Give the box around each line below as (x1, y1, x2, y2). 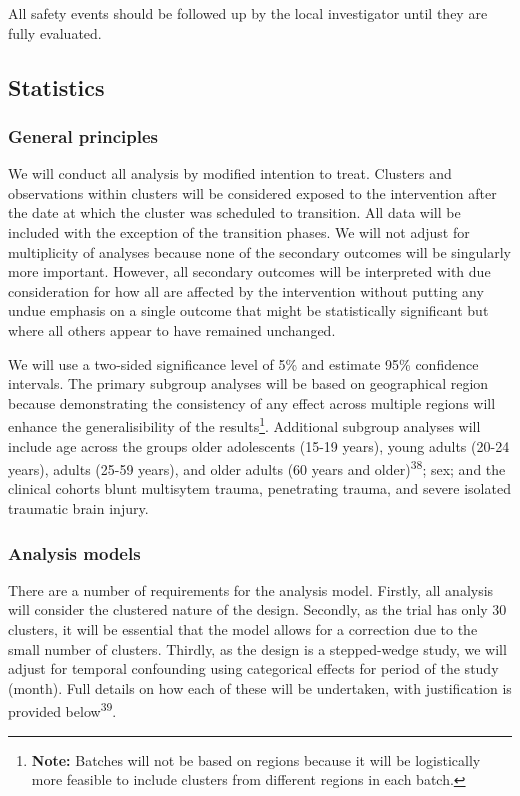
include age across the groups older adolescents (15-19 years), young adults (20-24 (8, 435, 510, 456)
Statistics (8, 71, 105, 102)
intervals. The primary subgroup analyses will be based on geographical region (8, 373, 489, 394)
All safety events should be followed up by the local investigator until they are (8, 3, 488, 23)
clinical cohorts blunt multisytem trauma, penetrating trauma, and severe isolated (8, 478, 511, 499)
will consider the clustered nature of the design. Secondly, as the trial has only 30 (8, 599, 507, 620)
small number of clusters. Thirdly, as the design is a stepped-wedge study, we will (8, 638, 507, 659)
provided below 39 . (8, 698, 117, 722)
